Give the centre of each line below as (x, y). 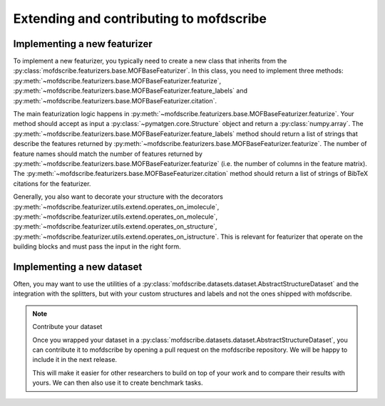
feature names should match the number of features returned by (108, 154)
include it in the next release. (75, 360)
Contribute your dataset (67, 327)
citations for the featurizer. (52, 183)
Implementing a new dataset (78, 267)
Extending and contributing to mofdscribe (140, 19)
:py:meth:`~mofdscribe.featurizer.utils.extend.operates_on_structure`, (115, 227)
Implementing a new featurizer (83, 44)
